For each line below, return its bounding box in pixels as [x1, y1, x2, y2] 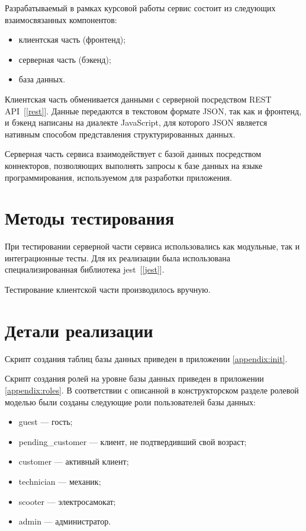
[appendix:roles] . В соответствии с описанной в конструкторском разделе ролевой [5, 383, 299, 396]
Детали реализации [5, 318, 153, 342]
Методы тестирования [5, 206, 175, 230]
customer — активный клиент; [18, 455, 129, 468]
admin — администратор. [18, 515, 111, 527]
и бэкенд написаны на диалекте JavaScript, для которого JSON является [5, 116, 268, 129]
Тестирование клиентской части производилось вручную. [5, 283, 211, 296]
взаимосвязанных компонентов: [5, 13, 117, 25]
